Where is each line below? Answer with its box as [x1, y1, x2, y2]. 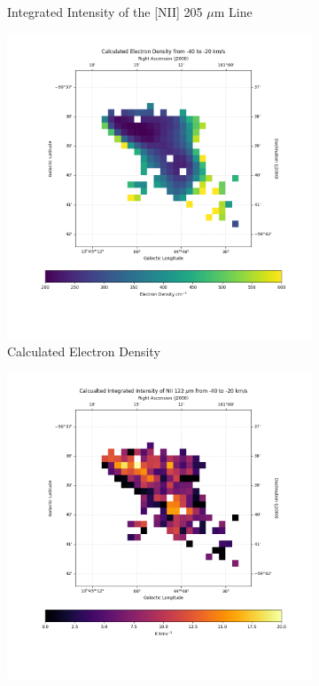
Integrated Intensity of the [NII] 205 [7, 3, 203, 20]
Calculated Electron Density [7, 342, 160, 361]
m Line [214, 3, 253, 20]
